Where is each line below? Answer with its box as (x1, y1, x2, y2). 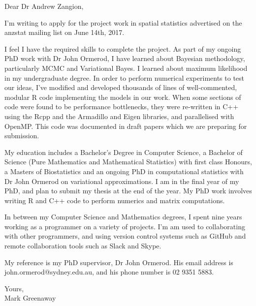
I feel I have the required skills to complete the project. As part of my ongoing (4, 43, 241, 54)
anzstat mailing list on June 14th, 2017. (4, 27, 125, 37)
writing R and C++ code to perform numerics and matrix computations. (4, 195, 225, 205)
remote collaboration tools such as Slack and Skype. (4, 241, 161, 251)
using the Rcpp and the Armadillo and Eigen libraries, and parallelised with (4, 111, 234, 121)
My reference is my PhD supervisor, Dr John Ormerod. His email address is (4, 257, 233, 267)
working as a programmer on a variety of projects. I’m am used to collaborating (4, 221, 245, 231)
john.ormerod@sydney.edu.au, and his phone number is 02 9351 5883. (4, 267, 214, 277)
